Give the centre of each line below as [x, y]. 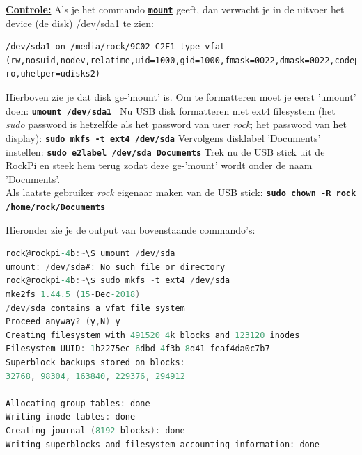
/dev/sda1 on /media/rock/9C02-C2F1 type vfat [115, 47]
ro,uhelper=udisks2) [53, 74]
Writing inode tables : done [71, 417]
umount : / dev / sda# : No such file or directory [116, 267]
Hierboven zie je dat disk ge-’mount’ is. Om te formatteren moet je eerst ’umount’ [181, 97]
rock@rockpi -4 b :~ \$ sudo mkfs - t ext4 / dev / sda [118, 281]
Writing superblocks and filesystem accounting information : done [163, 444]
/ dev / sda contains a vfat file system [95, 308]
